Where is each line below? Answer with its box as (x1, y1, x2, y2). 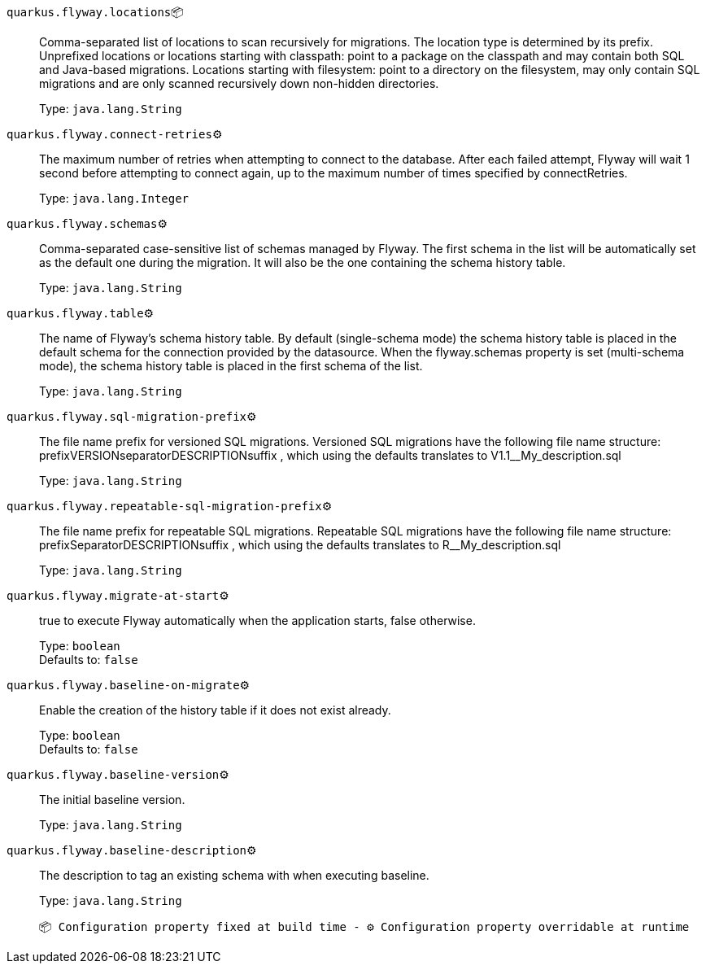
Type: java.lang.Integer (39, 191, 190, 205)
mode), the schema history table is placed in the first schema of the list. (39, 359, 423, 373)
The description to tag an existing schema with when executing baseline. (39, 868, 429, 882)
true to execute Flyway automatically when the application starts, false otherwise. (39, 614, 476, 627)
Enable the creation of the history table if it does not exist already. (39, 703, 391, 717)
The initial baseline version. (39, 793, 185, 806)
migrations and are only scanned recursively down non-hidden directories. (39, 76, 439, 90)
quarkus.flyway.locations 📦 (7, 5, 184, 19)
